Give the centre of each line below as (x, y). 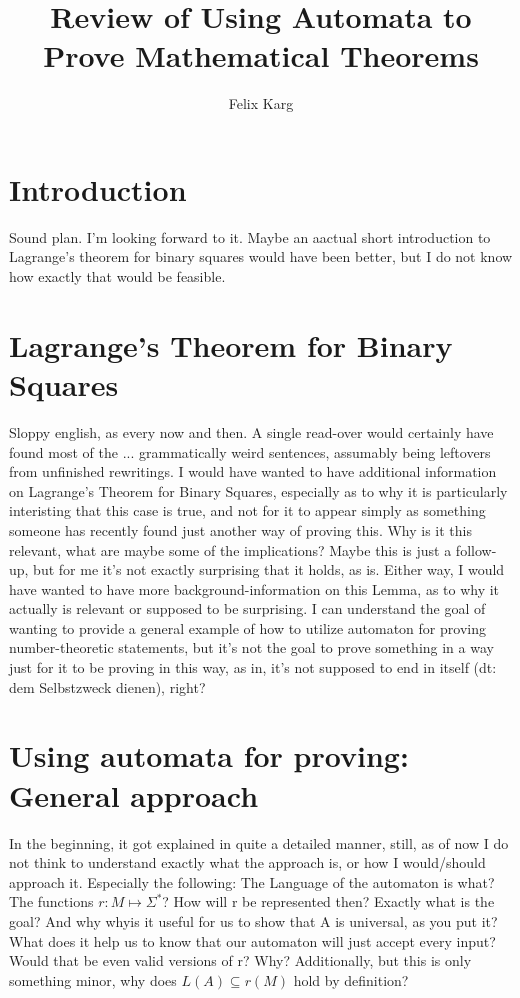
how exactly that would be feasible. (117, 276)
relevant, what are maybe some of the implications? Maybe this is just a (230, 549)
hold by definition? (351, 979)
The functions (51, 901)
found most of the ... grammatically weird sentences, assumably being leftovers (250, 451)
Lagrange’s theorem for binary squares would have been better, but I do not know (261, 256)
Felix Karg (261, 103)
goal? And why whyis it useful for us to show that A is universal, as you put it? (253, 920)
